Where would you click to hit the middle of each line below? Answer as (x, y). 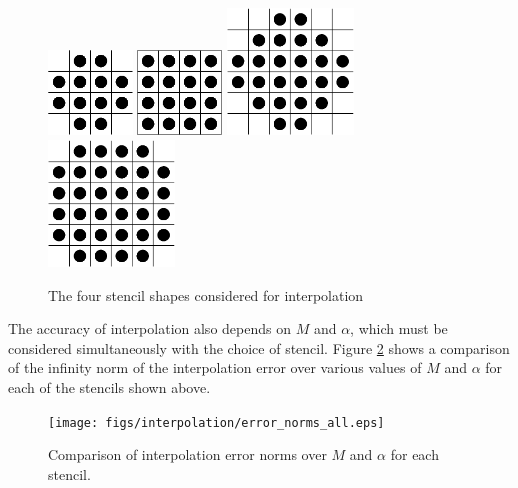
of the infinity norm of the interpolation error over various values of (215, 367)
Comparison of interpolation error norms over (187, 454)
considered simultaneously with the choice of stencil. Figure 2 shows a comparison (259, 347)
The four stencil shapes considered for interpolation (206, 294)
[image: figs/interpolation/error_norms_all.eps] (216, 422)
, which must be (399, 328)
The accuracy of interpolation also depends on (149, 328)
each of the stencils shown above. (109, 386)
